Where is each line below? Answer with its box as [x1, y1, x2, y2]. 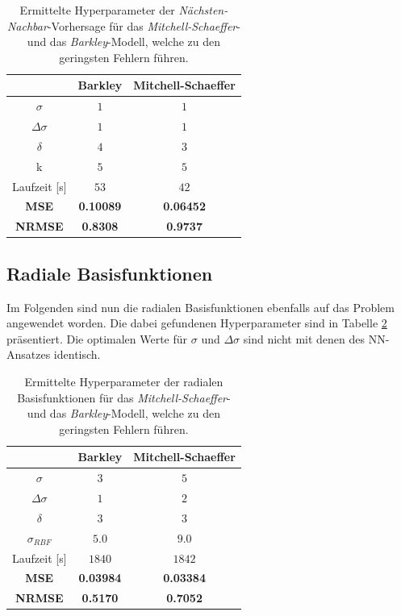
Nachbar [6, 17, 48, 34]
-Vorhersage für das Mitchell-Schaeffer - [47, 17, 240, 34]
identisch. [53, 346, 101, 363]
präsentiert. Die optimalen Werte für [6, 330, 188, 347]
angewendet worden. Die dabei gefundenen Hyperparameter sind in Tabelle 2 [6, 314, 387, 331]
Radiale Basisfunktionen [6, 260, 213, 285]
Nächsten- [178, 2, 228, 18]
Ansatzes [6, 346, 51, 363]
